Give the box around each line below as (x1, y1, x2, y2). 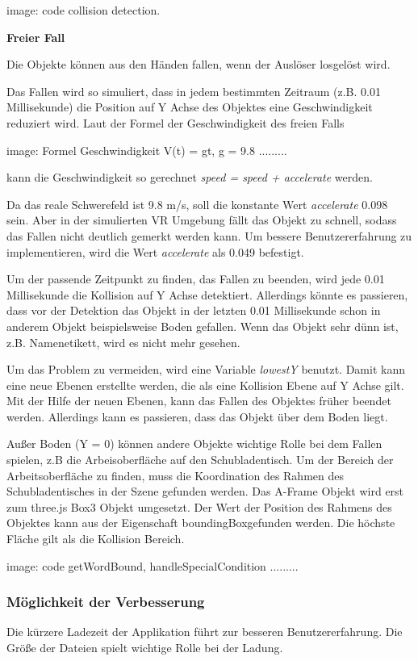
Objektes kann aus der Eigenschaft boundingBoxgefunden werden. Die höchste (6, 514, 395, 531)
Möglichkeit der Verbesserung (6, 592, 205, 612)
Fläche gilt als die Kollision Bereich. (6, 530, 185, 547)
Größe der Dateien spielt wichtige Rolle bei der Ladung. (6, 639, 283, 656)
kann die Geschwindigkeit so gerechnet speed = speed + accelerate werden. (6, 169, 373, 186)
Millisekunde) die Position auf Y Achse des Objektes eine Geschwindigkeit (6, 98, 373, 115)
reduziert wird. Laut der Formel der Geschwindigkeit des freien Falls (6, 114, 345, 131)
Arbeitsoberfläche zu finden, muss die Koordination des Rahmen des (6, 466, 344, 483)
